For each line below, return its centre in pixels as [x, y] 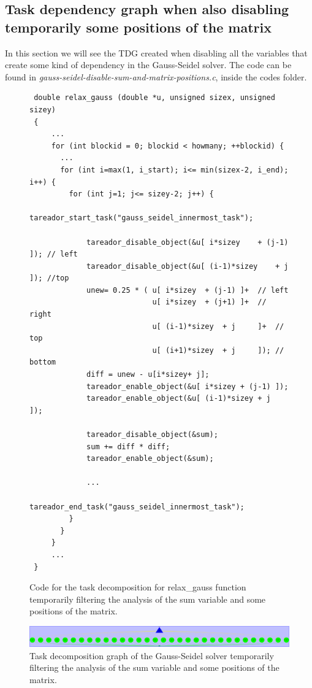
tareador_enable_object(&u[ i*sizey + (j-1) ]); [188, 386]
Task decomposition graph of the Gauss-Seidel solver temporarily [152, 655]
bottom [43, 362]
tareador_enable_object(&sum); [150, 459]
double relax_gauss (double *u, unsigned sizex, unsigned [154, 98]
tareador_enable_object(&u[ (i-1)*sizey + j [179, 399]
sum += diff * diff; [128, 446]
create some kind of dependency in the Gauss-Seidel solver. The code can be [148, 65]
